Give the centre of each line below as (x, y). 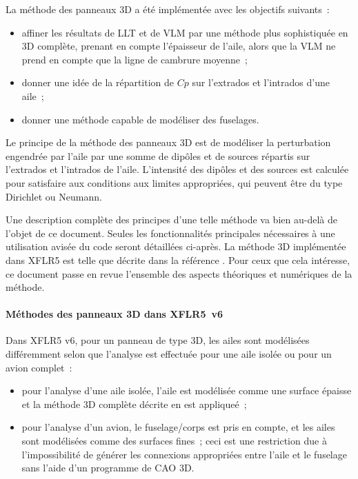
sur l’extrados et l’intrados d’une (261, 82)
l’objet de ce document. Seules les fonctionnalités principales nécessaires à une (170, 233)
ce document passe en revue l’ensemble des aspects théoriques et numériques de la (179, 273)
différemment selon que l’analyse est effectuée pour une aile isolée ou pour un (169, 354)
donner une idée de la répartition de (98, 82)
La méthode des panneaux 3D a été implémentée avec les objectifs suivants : (168, 9)
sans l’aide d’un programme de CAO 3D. (108, 468)
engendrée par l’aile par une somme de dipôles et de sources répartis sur (158, 155)
